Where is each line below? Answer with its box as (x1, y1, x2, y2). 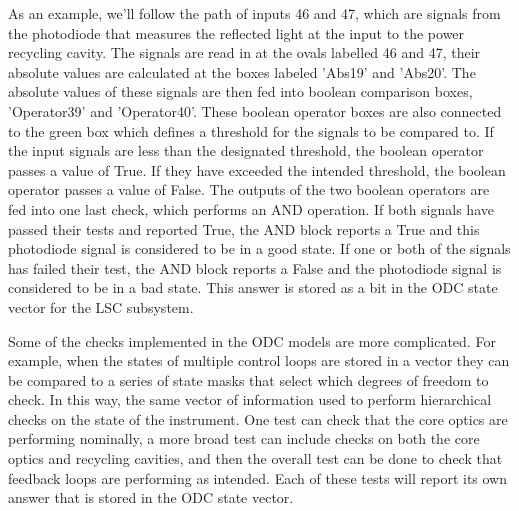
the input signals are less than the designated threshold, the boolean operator (8, 140, 484, 161)
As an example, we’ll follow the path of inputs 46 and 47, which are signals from (8, 3, 501, 23)
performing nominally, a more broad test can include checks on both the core (8, 428, 480, 449)
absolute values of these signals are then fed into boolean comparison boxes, (8, 81, 473, 102)
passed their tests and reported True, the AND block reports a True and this (8, 218, 480, 239)
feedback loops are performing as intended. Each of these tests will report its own (8, 467, 507, 488)
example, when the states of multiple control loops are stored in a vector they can (8, 350, 510, 371)
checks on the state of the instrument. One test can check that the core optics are (8, 408, 508, 429)
